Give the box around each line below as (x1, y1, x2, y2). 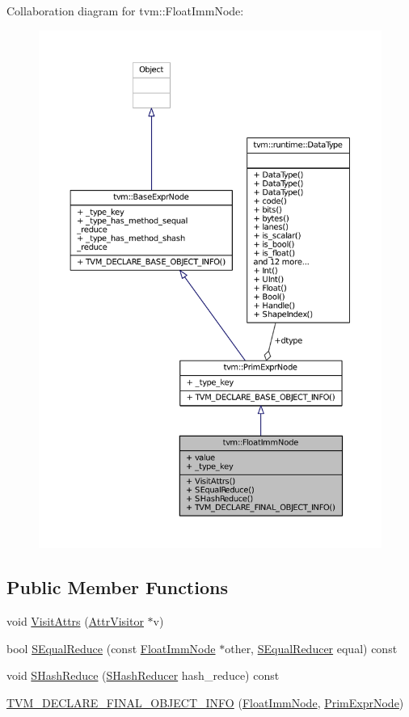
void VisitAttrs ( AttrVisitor (6, 613, 144, 630)
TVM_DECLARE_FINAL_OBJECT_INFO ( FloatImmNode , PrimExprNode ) (6, 694, 404, 711)
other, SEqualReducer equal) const (225, 639, 398, 656)
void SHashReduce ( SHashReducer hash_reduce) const (6, 667, 280, 684)
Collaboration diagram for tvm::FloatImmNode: (6, 2, 244, 19)
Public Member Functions (6, 575, 228, 600)
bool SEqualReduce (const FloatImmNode (6, 639, 216, 656)
